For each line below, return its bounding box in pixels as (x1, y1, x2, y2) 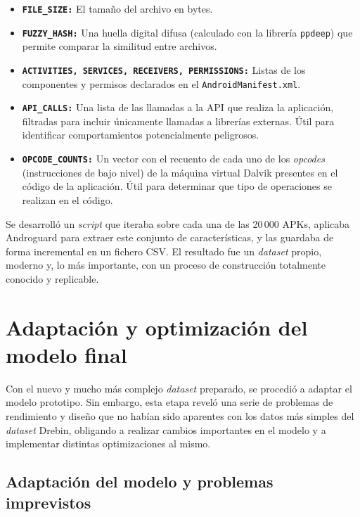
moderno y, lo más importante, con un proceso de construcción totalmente (6, 257, 326, 272)
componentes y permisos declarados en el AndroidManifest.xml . (22, 76, 301, 91)
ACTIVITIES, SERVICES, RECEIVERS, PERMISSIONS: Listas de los (22, 62, 306, 77)
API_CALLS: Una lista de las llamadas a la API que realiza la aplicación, (22, 100, 334, 115)
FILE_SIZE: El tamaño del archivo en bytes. (22, 1, 213, 15)
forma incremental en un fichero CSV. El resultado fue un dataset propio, (6, 243, 322, 258)
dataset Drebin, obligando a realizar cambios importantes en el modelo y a (6, 422, 326, 437)
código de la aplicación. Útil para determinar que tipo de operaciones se (22, 179, 332, 193)
